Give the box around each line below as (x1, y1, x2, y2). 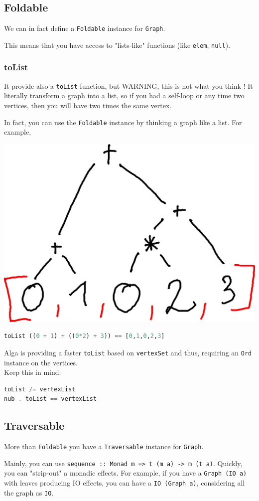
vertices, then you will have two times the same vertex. (4, 100, 172, 110)
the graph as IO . (4, 487, 54, 498)
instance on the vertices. (4, 357, 78, 367)
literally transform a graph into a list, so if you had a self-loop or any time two (4, 90, 245, 101)
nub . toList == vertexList (4, 395, 97, 403)
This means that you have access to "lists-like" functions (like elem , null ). (4, 39, 231, 50)
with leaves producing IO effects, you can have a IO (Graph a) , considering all (4, 478, 245, 488)
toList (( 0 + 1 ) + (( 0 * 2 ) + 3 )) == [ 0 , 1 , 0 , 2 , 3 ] (4, 333, 165, 340)
